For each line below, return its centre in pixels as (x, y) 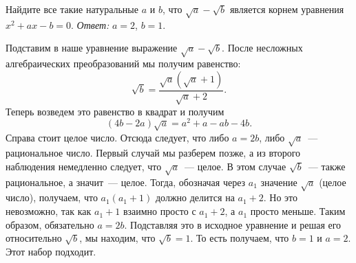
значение (279, 182)
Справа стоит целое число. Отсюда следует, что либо (117, 137)
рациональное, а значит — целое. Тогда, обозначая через (126, 182)
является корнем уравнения (287, 9)
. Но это (281, 197)
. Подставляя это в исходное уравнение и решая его (233, 224)
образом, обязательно (50, 224)
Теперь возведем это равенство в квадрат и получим (115, 111)
